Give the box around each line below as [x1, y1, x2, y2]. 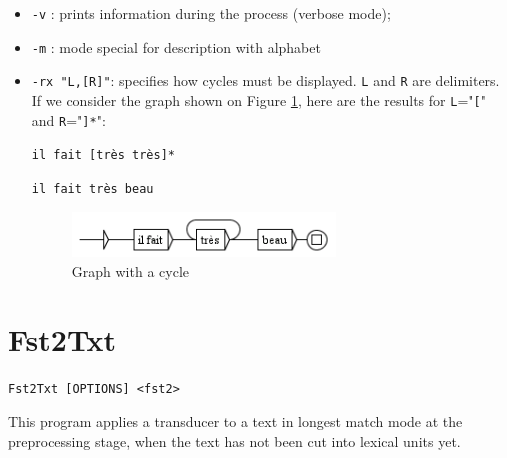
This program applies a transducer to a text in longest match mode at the [8, 411, 463, 432]
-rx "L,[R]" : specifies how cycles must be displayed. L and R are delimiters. [31, 70, 500, 91]
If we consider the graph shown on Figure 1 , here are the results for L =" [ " [31, 89, 486, 110]
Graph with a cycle [71, 260, 189, 281]
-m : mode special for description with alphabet [31, 36, 321, 57]
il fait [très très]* [31, 148, 175, 163]
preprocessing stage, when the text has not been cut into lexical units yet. [8, 430, 461, 451]
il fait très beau [31, 181, 154, 196]
